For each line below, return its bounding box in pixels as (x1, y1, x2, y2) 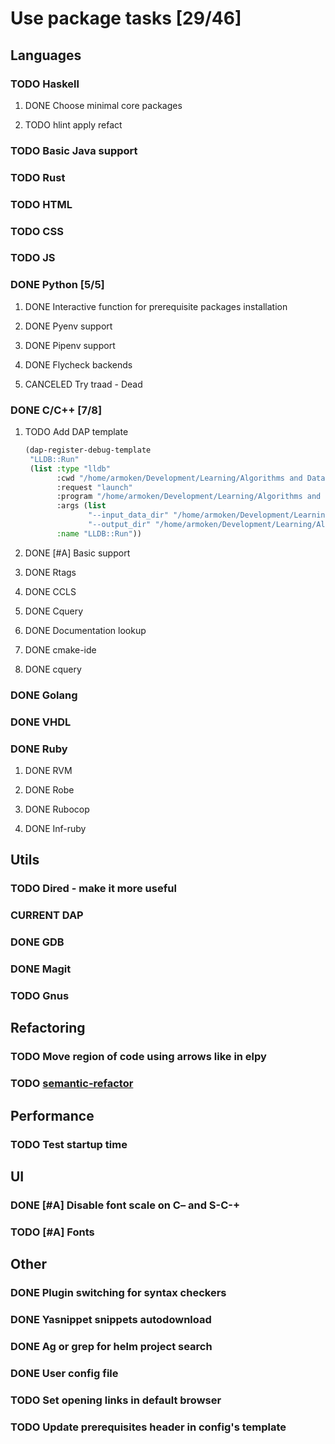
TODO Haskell (10, 77, 80, 91)
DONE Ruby (10, 742, 68, 756)
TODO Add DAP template (24, 426, 129, 438)
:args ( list (56, 501, 107, 511)
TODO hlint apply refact (24, 118, 123, 131)
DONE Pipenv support (24, 339, 116, 351)
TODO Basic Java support (10, 143, 138, 157)
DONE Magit (10, 962, 72, 976)
